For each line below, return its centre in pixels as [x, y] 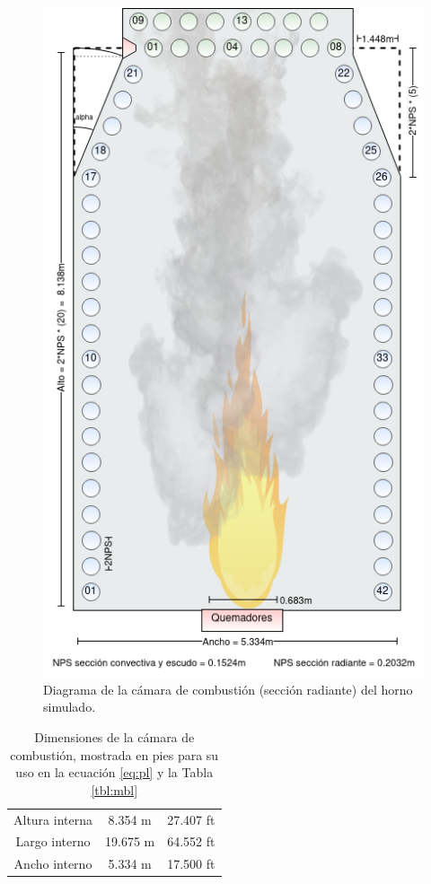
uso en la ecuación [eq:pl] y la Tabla [114, 772]
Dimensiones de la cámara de [114, 736]
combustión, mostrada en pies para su [114, 754]
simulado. [70, 707]
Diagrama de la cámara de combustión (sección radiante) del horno [228, 689]
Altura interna [53, 819]
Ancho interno [53, 864]
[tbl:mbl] [114, 789]
